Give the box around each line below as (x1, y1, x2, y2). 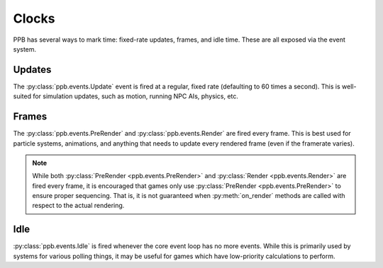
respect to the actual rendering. (32, 202, 125, 210)
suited (13, 92, 32, 100)
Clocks (13, 11, 55, 26)
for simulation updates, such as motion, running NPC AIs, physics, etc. (33, 92, 239, 100)
